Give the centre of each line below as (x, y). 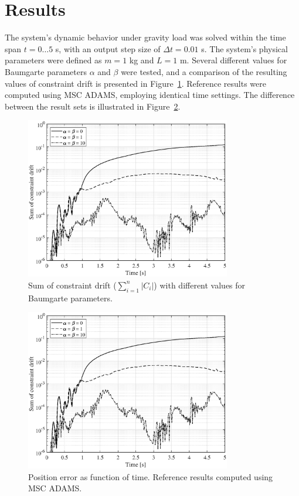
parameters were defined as (53, 60)
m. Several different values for (233, 60)
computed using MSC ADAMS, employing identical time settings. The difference (150, 95)
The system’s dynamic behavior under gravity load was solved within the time (145, 37)
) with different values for (200, 285)
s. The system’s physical (244, 48)
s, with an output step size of (108, 48)
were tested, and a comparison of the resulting (204, 71)
